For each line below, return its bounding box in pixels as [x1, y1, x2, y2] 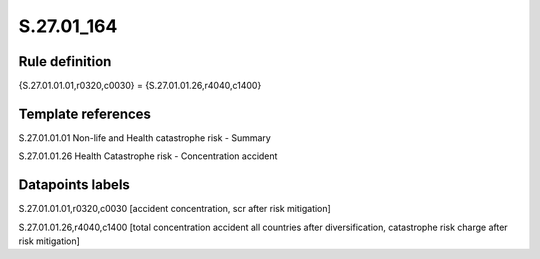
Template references [18, 105, 152, 122]
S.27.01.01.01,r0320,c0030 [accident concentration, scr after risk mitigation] [18, 203, 332, 215]
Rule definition [18, 53, 112, 70]
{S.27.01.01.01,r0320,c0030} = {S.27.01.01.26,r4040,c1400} [18, 80, 262, 92]
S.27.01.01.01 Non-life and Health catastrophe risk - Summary [18, 131, 272, 144]
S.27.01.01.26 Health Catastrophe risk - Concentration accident [18, 150, 278, 162]
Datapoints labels [18, 176, 130, 194]
